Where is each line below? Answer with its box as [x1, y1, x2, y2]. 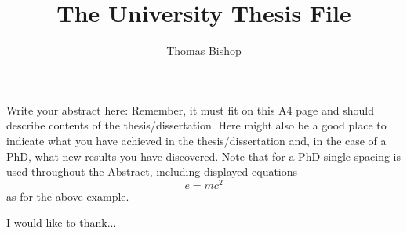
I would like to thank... [6, 214, 117, 231]
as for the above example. [6, 187, 129, 204]
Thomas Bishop [166, 42, 242, 59]
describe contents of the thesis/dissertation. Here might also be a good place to [6, 117, 387, 133]
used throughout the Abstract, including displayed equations [6, 163, 298, 180]
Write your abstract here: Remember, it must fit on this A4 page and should [6, 101, 374, 118]
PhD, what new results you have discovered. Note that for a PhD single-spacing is [6, 147, 402, 164]
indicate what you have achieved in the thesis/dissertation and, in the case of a [6, 132, 387, 148]
